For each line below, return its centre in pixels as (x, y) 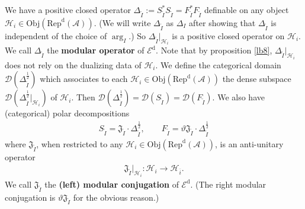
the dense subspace (257, 79)
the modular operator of (96, 50)
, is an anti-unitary (249, 143)
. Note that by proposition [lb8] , (214, 50)
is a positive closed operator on (228, 35)
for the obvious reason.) (116, 197)
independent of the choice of (56, 35)
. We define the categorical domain (218, 64)
